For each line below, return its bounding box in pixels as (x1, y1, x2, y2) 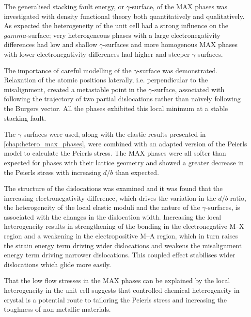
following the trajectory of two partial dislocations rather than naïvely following (4, 94, 241, 104)
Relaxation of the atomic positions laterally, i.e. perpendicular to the (4, 75, 208, 85)
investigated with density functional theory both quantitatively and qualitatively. (4, 11, 245, 21)
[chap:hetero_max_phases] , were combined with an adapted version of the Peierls (4, 138, 247, 148)
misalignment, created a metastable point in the (4, 84, 146, 94)
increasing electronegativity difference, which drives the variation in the (4, 192, 216, 203)
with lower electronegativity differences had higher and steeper (4, 48, 190, 59)
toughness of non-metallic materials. (4, 304, 111, 314)
